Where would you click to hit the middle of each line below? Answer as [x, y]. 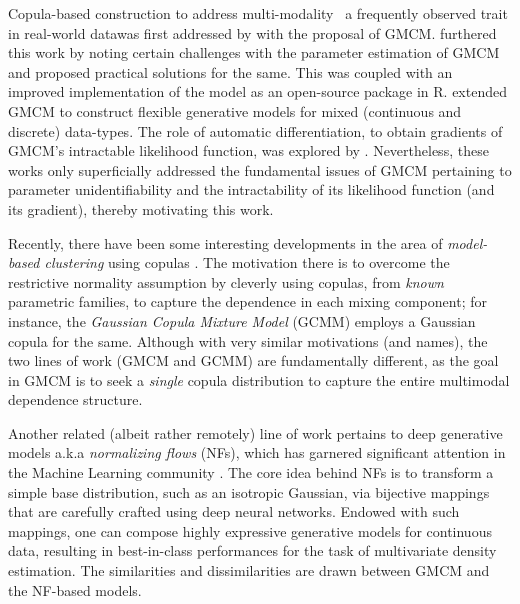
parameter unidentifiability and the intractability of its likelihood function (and [251, 189]
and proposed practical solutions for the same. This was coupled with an [230, 71]
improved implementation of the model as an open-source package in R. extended [257, 91]
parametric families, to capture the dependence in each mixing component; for [247, 301]
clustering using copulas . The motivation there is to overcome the [247, 262]
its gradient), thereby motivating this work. [141, 208]
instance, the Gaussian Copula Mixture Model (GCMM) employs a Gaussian [242, 320]
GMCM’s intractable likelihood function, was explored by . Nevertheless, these [248, 150]
